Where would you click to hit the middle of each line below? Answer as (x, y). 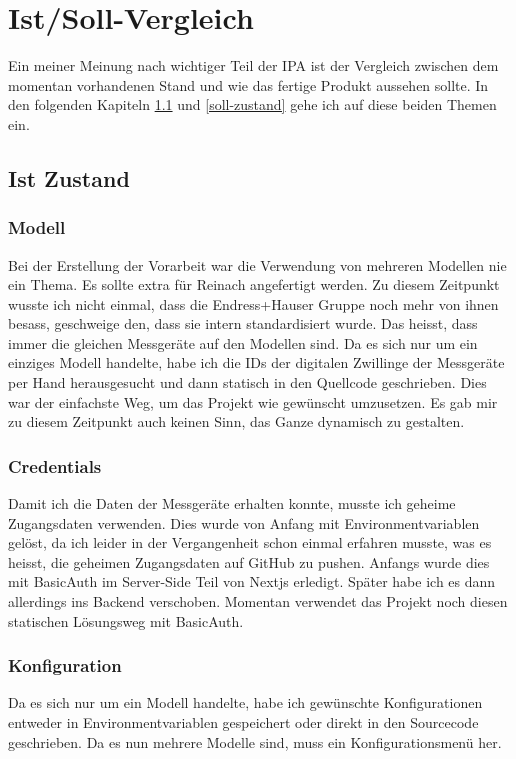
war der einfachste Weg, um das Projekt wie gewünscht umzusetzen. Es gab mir (253, 401)
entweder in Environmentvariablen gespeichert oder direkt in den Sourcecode (243, 722)
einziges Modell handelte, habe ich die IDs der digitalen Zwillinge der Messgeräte (256, 362)
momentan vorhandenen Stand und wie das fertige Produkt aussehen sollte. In (248, 84)
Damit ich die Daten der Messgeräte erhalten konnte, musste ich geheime (232, 503)
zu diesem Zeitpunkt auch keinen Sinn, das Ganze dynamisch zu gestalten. (236, 421)
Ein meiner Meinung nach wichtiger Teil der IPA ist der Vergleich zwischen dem (253, 65)
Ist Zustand (69, 177)
